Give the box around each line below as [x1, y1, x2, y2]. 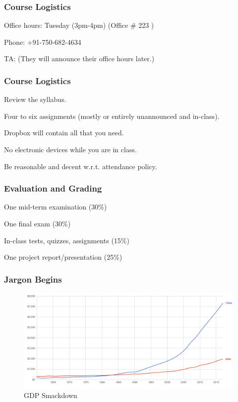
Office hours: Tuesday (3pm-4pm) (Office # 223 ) [4, 20, 154, 30]
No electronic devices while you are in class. [4, 144, 137, 154]
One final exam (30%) [4, 218, 71, 228]
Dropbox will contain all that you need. [4, 127, 124, 138]
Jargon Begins [4, 273, 62, 285]
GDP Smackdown [24, 390, 77, 401]
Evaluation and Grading [4, 182, 102, 195]
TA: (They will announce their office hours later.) [4, 53, 155, 64]
